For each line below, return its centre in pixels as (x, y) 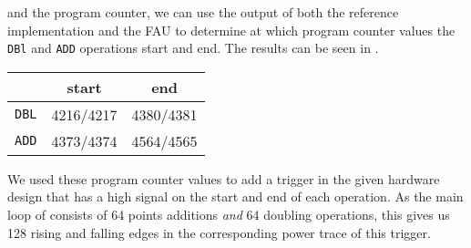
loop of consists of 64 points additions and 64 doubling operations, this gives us (229, 215)
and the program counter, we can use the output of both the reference (203, 12)
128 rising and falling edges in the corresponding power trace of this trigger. (219, 232)
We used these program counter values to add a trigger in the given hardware (224, 178)
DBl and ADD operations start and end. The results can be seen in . (193, 48)
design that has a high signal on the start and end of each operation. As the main (235, 196)
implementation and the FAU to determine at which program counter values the (231, 30)
